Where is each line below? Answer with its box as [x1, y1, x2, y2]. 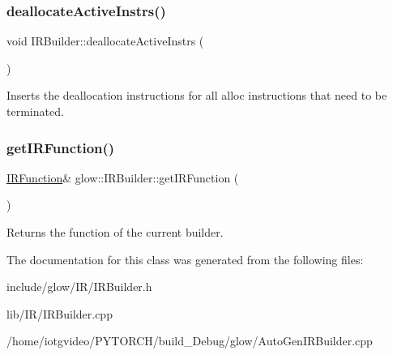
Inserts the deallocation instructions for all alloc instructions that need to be [6, 87, 387, 104]
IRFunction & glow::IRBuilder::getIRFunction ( [6, 169, 239, 186]
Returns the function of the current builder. [6, 224, 224, 240]
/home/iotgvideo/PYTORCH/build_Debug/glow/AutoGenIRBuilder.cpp [6, 332, 373, 349]
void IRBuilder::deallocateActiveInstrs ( [6, 32, 204, 49]
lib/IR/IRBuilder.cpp [6, 305, 113, 322]
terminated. [6, 103, 64, 119]
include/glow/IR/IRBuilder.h [6, 278, 152, 295]
